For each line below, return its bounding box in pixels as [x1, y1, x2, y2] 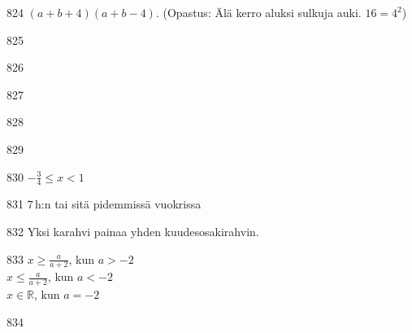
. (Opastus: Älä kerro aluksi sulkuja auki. [155, 4, 362, 20]
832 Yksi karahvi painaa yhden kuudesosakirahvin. [7, 222, 259, 239]
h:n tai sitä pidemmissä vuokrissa [35, 195, 202, 213]
